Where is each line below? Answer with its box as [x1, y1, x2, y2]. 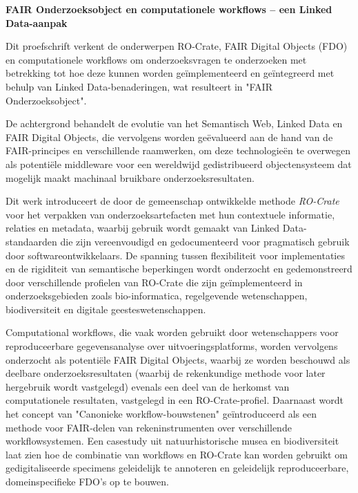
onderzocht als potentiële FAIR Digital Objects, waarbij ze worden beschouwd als [6, 352, 350, 366]
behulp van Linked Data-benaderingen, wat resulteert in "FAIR [6, 79, 272, 93]
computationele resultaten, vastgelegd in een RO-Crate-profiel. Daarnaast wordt [6, 393, 344, 407]
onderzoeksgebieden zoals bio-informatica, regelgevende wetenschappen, [6, 288, 308, 303]
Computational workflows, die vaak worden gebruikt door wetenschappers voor [6, 325, 339, 339]
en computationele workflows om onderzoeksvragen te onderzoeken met [6, 52, 307, 66]
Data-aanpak [6, 15, 68, 30]
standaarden [6, 234, 57, 248]
